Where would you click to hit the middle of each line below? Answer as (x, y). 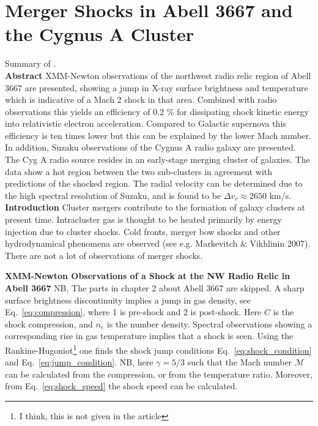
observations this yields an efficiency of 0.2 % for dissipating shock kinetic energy (157, 111)
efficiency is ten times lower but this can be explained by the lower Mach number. (158, 135)
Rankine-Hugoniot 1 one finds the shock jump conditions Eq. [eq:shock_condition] (158, 349)
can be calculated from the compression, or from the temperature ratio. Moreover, (159, 374)
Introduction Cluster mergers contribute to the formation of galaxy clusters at (155, 207)
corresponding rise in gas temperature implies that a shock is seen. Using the (149, 336)
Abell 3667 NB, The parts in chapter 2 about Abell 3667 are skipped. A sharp (155, 288)
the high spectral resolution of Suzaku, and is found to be (113, 195)
